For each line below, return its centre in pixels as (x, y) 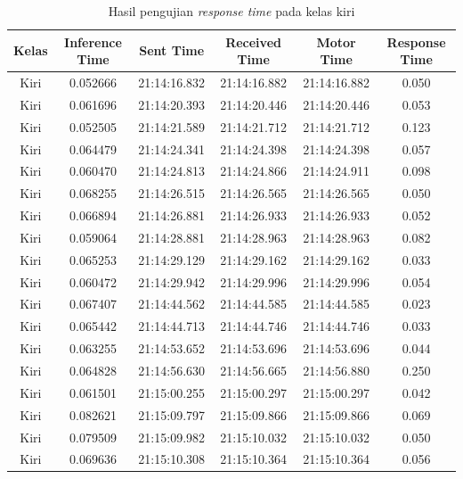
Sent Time (172, 50)
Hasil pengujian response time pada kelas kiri (231, 11)
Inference (93, 41)
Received (253, 41)
